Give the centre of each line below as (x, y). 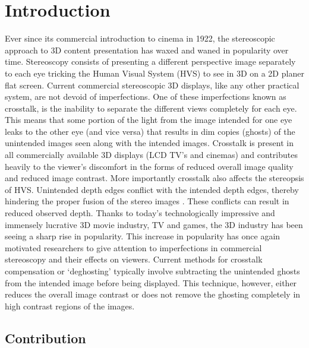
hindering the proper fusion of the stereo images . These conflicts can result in (147, 201)
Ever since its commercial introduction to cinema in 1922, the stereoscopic (140, 38)
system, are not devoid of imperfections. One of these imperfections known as (146, 97)
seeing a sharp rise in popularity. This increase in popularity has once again (143, 236)
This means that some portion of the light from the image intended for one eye (149, 120)
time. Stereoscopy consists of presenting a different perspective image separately (150, 61)
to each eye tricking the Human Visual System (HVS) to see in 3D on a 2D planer (154, 73)
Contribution (45, 338)
